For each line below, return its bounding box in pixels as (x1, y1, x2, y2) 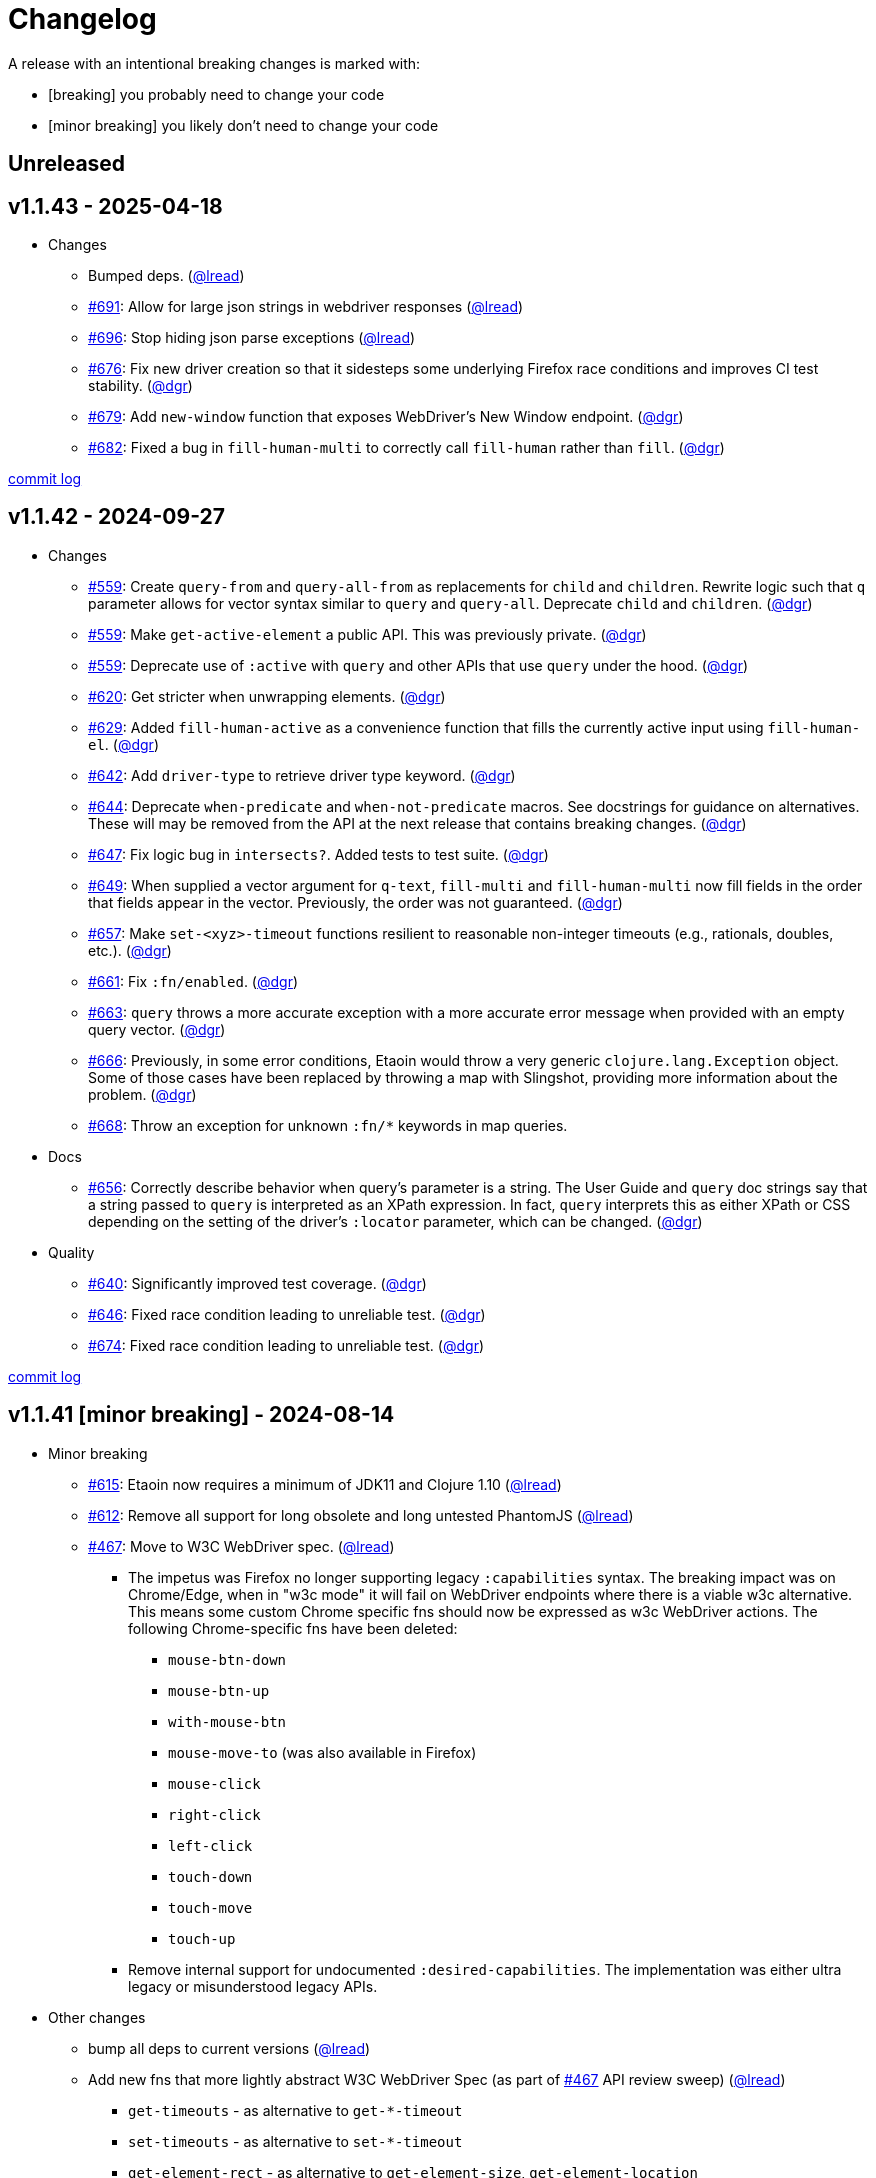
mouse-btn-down (168, 1651, 287, 1668)
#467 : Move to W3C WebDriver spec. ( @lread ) (88, 1537, 395, 1555)
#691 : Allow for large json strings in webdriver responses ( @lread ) (88, 298, 524, 316)
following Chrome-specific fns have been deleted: (128, 1619, 458, 1637)
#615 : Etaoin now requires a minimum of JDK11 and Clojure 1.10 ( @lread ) (88, 1475, 562, 1493)
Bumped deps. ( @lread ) (88, 267, 245, 285)
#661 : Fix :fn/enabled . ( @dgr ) (88, 972, 299, 990)
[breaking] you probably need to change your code (48, 85, 385, 103)
